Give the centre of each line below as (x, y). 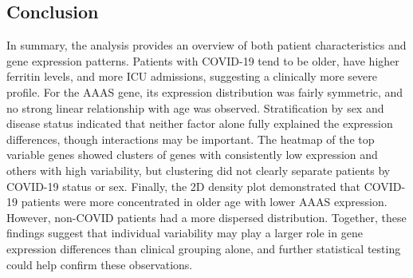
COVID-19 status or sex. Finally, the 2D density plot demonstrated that (183, 186)
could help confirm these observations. (100, 264)
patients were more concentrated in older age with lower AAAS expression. (204, 202)
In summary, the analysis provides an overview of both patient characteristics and (206, 45)
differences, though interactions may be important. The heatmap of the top (191, 139)
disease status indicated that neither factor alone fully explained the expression (200, 123)
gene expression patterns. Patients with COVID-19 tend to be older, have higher (203, 60)
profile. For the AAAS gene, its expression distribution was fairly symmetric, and (205, 91)
